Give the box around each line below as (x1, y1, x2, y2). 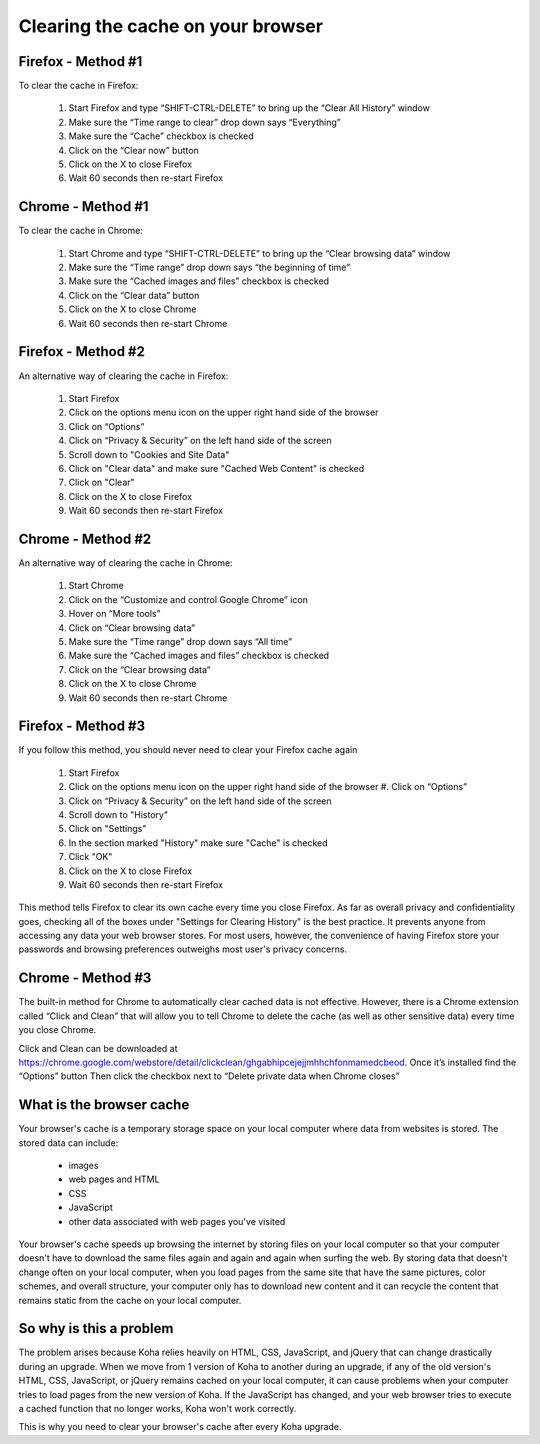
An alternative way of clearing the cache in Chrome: (18, 556, 234, 569)
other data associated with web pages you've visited (68, 1215, 286, 1227)
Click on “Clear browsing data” (68, 621, 196, 634)
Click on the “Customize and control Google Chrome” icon (68, 593, 309, 605)
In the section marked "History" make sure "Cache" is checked (68, 836, 329, 849)
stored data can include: (18, 1136, 119, 1149)
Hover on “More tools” (68, 608, 161, 620)
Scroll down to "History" (68, 808, 169, 820)
